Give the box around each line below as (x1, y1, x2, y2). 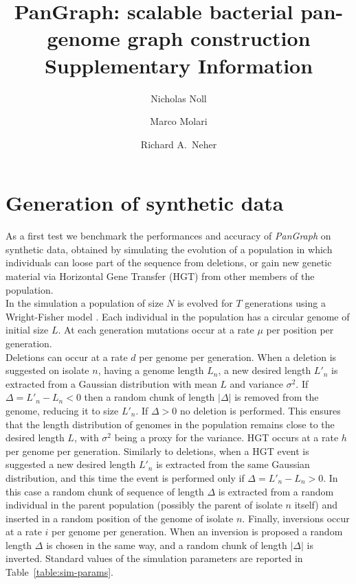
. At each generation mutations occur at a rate (58, 323, 254, 337)
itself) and (294, 498, 337, 512)
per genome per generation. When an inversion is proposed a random (52, 524, 343, 539)
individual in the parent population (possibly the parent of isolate (5, 498, 282, 512)
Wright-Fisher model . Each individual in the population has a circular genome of (5, 309, 350, 323)
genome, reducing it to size (5, 403, 119, 417)
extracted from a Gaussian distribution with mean (5, 376, 217, 390)
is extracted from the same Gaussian (156, 457, 310, 471)
